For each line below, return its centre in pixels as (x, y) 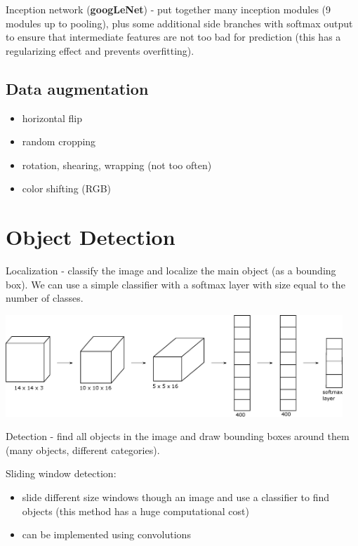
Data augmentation (77, 88)
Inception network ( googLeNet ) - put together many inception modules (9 (168, 9)
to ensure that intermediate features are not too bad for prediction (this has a (173, 37)
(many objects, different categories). (83, 450)
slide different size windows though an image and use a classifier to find (176, 497)
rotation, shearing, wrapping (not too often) (117, 165)
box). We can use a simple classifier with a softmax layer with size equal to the (175, 284)
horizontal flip (52, 118)
